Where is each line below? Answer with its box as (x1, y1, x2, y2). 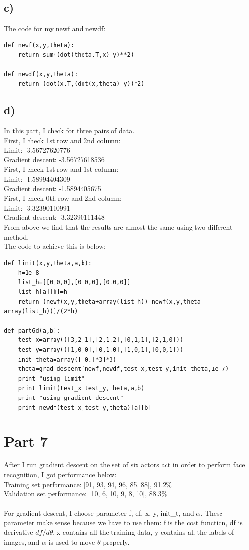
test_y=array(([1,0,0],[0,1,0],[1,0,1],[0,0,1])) (18, 346, 184, 354)
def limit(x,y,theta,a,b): (4, 259, 92, 267)
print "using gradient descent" (18, 395, 124, 401)
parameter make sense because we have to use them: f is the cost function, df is (4, 517, 243, 527)
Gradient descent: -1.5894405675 (4, 183, 101, 193)
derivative (4, 527, 33, 537)
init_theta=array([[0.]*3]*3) (18, 356, 117, 363)
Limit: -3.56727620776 (4, 145, 70, 155)
